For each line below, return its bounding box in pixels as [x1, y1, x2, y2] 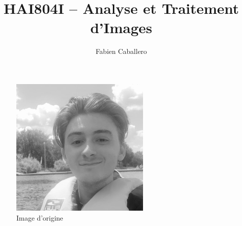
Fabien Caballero [96, 46, 147, 56]
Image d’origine [16, 212, 63, 223]
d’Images [90, 17, 152, 38]
